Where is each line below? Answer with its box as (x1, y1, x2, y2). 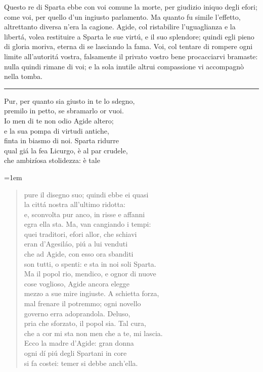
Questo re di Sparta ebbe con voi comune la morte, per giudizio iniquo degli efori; (4, 2, 257, 12)
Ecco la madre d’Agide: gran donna (24, 338, 134, 348)
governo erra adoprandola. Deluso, (24, 308, 130, 318)
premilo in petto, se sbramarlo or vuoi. (4, 105, 124, 116)
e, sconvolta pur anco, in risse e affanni (24, 209, 145, 219)
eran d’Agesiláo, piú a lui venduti (24, 238, 128, 249)
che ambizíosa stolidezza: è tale (4, 155, 100, 166)
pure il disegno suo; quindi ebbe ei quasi (24, 189, 149, 199)
